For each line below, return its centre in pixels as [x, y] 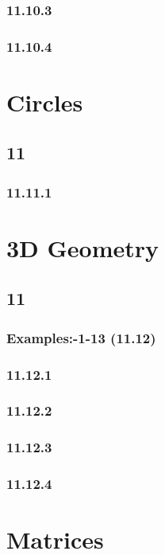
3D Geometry [83, 247]
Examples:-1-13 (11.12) [81, 337]
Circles [45, 102]
